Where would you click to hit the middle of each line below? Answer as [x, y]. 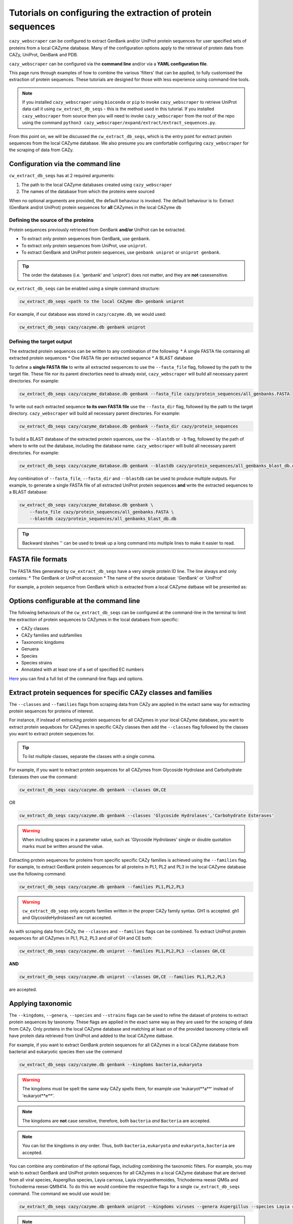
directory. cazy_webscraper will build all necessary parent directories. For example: [94, 413]
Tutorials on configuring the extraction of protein [110, 13]
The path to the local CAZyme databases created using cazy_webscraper [97, 185]
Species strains [37, 662]
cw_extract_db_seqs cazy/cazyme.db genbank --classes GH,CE [93, 790]
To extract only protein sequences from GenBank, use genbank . [86, 239]
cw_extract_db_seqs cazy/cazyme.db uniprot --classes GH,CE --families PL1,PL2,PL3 [122, 977]
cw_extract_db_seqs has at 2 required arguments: [62, 176]
